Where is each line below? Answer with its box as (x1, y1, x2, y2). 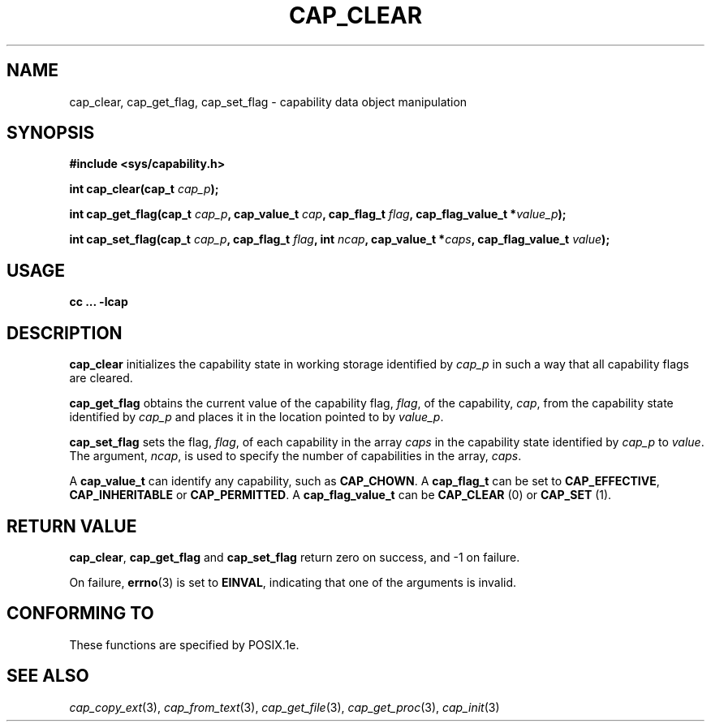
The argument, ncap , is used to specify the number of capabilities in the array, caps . (69, 449, 522, 463)
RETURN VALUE (6, 515, 137, 536)
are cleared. (69, 371, 133, 386)
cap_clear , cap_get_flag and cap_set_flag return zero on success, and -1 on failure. (69, 549, 520, 564)
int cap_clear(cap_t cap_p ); (69, 182, 219, 196)
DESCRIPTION (6, 322, 123, 343)
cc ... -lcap (69, 295, 128, 309)
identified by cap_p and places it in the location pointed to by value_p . (69, 410, 444, 424)
